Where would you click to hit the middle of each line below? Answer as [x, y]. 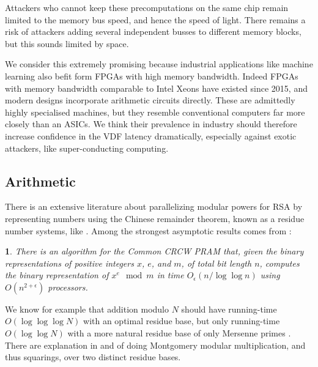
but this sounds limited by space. [67, 43]
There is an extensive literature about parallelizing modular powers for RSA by [154, 206]
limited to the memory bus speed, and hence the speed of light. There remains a [155, 19]
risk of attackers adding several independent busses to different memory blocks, [153, 32]
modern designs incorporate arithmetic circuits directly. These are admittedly [150, 100]
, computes [279, 263]
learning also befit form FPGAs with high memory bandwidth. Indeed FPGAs [152, 76]
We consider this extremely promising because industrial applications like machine [159, 64]
